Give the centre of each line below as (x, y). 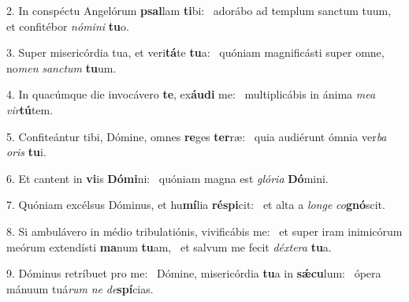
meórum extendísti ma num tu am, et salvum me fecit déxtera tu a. (169, 246)
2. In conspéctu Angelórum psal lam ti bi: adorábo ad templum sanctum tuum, (199, 10)
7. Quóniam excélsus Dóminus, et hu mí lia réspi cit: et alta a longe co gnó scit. (196, 205)
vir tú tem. (30, 109)
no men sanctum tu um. (61, 67)
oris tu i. (26, 152)
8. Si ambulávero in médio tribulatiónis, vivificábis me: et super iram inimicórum (204, 231)
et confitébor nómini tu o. (68, 26)
